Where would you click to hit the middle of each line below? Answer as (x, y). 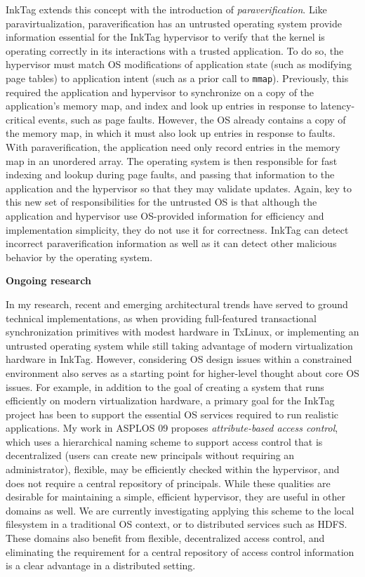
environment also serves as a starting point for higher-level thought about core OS (182, 372)
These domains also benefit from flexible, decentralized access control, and (165, 538)
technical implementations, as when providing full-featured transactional (161, 318)
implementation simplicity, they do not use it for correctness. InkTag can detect (177, 229)
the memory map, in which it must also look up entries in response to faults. (171, 133)
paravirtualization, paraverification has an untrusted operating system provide (174, 23)
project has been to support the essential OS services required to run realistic (172, 414)
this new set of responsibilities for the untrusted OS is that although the (161, 202)
